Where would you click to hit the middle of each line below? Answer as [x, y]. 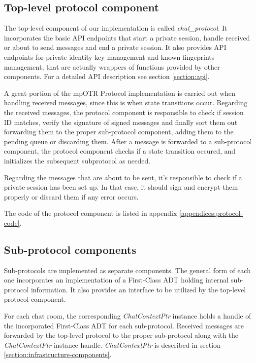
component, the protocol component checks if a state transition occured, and [120, 151]
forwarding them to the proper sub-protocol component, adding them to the [119, 132]
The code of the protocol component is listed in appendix [91, 213]
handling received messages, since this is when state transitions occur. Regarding [126, 102]
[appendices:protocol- [211, 213]
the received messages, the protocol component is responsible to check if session [124, 112]
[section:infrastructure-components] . [58, 354]
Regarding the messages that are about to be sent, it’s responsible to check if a [123, 177]
